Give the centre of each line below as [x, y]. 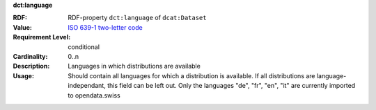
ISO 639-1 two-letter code [105, 27]
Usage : [24, 75]
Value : [23, 27]
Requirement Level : [42, 37]
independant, [87, 86]
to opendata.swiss [94, 95]
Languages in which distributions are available [134, 66]
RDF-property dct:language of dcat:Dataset [137, 18]
